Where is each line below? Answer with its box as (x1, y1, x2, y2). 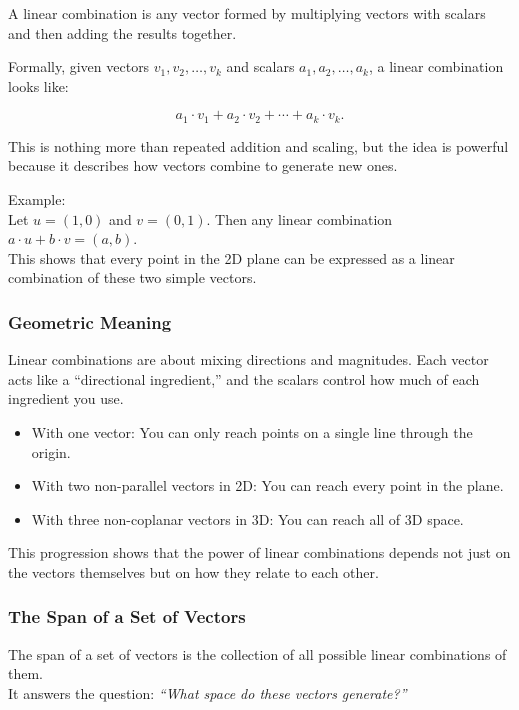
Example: (8, 189, 66, 210)
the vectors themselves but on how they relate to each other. (8, 561, 379, 582)
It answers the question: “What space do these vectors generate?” (8, 682, 407, 703)
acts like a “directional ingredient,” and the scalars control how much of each (8, 368, 480, 389)
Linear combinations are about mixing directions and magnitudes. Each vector (8, 349, 489, 370)
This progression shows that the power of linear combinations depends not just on (8, 542, 511, 563)
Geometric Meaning (8, 309, 172, 334)
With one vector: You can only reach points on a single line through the (31, 421, 473, 442)
